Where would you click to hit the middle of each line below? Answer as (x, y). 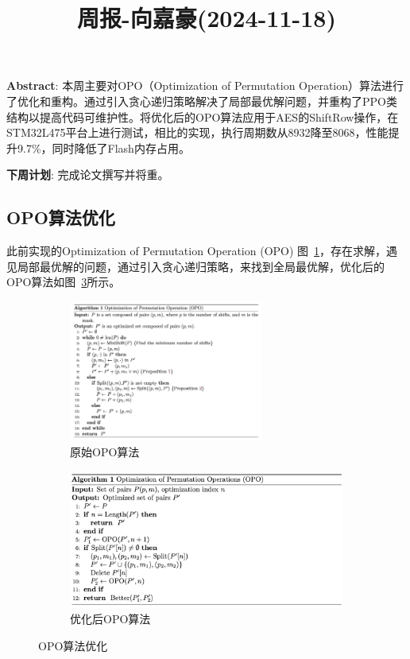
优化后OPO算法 (110, 619)
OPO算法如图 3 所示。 (64, 282)
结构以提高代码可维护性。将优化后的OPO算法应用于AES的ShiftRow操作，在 (203, 116)
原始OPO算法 (105, 451)
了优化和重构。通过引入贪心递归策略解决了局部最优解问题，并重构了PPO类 (202, 101)
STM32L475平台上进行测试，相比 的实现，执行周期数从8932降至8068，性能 (197, 132)
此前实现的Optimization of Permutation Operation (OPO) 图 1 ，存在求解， (197, 251)
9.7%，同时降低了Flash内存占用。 (103, 147)
